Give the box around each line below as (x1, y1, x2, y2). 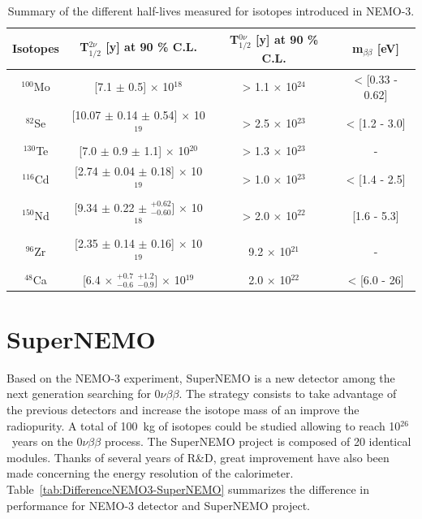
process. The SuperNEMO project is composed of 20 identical (104, 433, 411, 450)
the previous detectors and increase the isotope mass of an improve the (6, 401, 360, 418)
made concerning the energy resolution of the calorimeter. (6, 465, 294, 482)
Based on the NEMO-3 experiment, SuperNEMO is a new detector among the (6, 369, 395, 386)
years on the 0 (11, 433, 83, 450)
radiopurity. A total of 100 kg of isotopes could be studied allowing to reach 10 (6, 417, 401, 434)
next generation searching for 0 (6, 385, 161, 402)
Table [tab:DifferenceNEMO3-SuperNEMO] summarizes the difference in (6, 481, 369, 497)
